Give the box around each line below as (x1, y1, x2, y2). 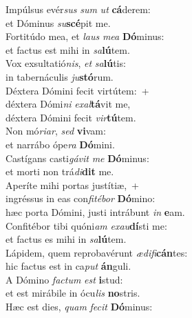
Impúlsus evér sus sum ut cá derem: (6, 2, 151, 16)
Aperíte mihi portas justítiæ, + (6, 177, 139, 192)
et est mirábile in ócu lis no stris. (6, 286, 140, 300)
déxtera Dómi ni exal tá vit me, (6, 97, 131, 111)
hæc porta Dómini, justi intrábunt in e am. (6, 204, 185, 219)
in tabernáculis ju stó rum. (6, 69, 114, 83)
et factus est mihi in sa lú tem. (6, 42, 130, 57)
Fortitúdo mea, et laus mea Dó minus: (6, 29, 164, 43)
